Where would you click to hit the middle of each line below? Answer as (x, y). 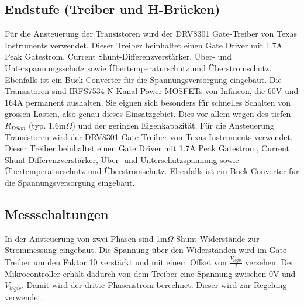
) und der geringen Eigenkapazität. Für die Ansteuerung (173, 125)
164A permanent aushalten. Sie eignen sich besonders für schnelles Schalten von (148, 102)
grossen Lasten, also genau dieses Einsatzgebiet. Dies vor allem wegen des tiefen (148, 114)
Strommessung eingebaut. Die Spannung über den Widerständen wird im (136, 250)
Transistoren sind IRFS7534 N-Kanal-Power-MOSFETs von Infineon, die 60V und (152, 91)
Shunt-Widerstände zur (218, 238)
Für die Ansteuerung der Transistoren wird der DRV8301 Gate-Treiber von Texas (151, 34)
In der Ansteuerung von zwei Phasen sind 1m (86, 238)
